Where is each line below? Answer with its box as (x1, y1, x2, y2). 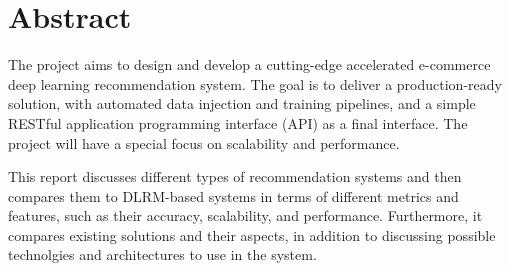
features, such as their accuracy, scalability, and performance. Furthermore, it (8, 205, 483, 226)
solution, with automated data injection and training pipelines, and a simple (8, 93, 476, 114)
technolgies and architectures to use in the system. (8, 244, 317, 265)
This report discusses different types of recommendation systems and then (8, 166, 462, 187)
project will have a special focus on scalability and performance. (8, 132, 400, 153)
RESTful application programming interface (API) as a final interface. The (8, 112, 468, 133)
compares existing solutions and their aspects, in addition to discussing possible (8, 224, 496, 245)
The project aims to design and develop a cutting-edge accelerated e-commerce (8, 54, 491, 75)
